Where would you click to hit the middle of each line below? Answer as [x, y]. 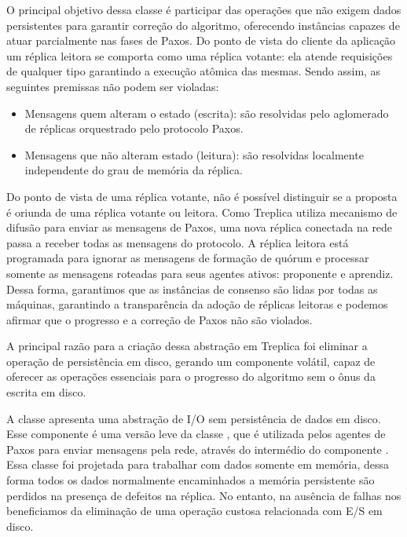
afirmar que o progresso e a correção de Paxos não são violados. [159, 319]
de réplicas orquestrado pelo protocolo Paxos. [134, 128]
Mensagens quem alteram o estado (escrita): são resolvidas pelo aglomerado [207, 113]
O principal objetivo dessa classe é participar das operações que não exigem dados [204, 9]
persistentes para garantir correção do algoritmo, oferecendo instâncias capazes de [203, 25]
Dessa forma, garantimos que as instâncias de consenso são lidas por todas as [192, 289]
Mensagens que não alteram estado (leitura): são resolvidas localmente [194, 154]
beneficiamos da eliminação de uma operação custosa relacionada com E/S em [194, 511]
